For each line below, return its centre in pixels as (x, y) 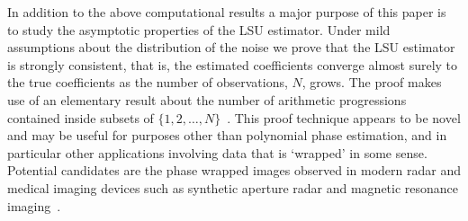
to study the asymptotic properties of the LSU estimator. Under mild (199, 29)
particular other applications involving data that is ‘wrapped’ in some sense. (217, 152)
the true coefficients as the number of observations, (148, 82)
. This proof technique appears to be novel (344, 117)
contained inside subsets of (81, 117)
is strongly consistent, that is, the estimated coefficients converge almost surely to (233, 64)
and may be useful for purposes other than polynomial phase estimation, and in (227, 135)
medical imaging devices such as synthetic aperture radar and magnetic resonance (233, 187)
